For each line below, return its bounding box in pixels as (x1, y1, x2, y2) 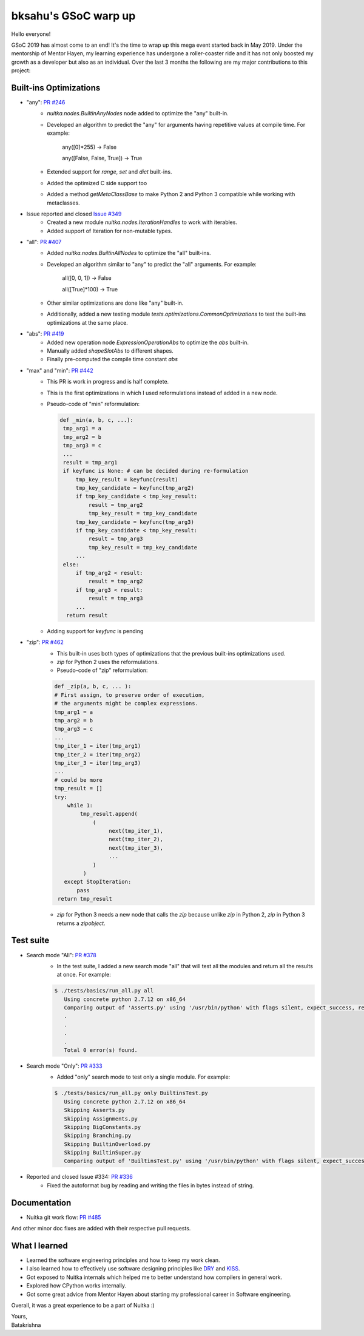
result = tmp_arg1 (62, 459, 118, 466)
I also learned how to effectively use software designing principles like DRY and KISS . (26, 1265, 240, 1272)
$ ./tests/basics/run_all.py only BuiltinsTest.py (54, 1090, 209, 1097)
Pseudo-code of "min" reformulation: (47, 400, 140, 407)
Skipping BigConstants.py (64, 1124, 141, 1130)
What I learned (11, 1240, 68, 1250)
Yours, (11, 1313, 27, 1320)
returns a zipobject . (56, 920, 106, 927)
